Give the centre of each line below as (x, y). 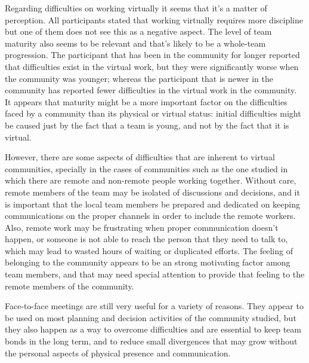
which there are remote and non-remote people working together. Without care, (151, 180)
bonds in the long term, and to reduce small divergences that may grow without (151, 341)
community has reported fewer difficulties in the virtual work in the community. (151, 90)
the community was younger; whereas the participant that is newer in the (139, 78)
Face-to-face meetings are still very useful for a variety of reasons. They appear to (154, 306)
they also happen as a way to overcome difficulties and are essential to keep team (153, 329)
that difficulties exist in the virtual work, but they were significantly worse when (152, 66)
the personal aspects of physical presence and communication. (118, 353)
